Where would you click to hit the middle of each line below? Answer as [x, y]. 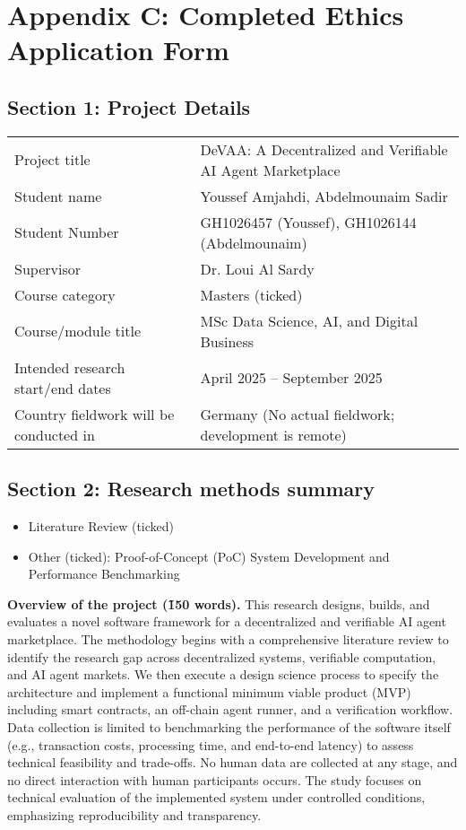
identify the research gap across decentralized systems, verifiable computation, [222, 656]
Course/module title [78, 331]
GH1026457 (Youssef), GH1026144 [308, 222]
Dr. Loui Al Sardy [257, 268]
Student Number [67, 232]
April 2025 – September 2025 [291, 378]
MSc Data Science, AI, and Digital [309, 320]
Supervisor [47, 268]
